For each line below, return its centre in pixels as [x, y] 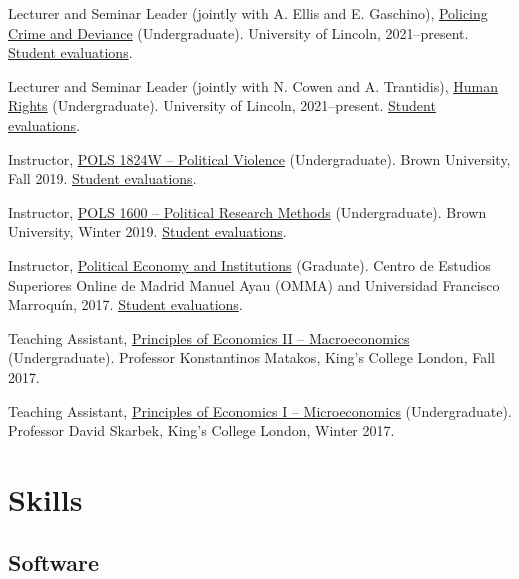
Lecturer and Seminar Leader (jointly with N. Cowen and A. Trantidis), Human [253, 85]
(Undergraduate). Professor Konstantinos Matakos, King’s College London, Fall [251, 357]
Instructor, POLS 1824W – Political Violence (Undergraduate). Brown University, [259, 158]
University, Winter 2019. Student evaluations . [147, 231]
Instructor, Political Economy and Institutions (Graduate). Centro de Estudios [249, 264]
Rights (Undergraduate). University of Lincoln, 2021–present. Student [222, 105]
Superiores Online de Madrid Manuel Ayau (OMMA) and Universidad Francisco [254, 284]
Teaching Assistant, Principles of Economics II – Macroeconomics [209, 337]
